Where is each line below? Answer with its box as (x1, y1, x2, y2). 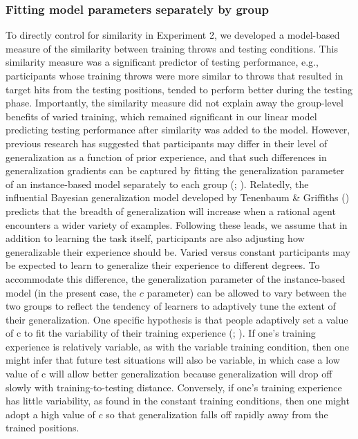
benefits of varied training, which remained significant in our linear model (6, 109, 317, 123)
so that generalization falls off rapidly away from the (106, 407, 328, 421)
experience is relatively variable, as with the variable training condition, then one (6, 339, 349, 353)
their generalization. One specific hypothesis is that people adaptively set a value (6, 312, 348, 326)
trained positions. (6, 420, 79, 435)
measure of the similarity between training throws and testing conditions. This (6, 41, 338, 55)
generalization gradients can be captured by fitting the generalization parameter (6, 163, 345, 178)
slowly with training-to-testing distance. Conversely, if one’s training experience (6, 380, 342, 394)
